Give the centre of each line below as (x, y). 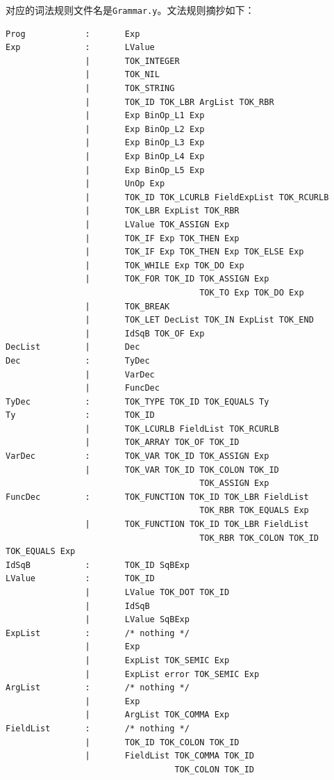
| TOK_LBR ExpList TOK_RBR (162, 211)
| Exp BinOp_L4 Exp (145, 156)
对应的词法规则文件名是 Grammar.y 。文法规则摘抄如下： (130, 10)
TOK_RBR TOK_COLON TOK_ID (259, 538)
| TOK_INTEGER (132, 61)
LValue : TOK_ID (80, 579)
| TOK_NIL (122, 75)
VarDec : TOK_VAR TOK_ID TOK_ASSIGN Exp (137, 456)
